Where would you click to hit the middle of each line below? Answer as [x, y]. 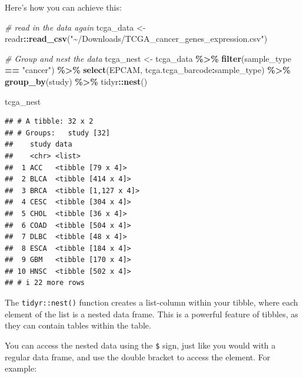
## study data [39, 145]
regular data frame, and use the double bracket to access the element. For [138, 357]
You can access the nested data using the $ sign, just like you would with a [140, 345]
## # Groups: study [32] [57, 133]
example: [21, 368]
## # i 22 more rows [45, 283]
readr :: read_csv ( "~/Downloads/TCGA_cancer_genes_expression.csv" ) [136, 39]
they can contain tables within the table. [78, 325]
